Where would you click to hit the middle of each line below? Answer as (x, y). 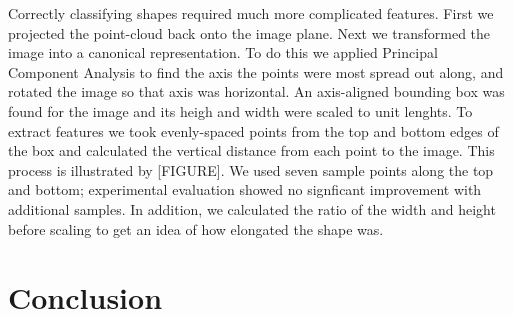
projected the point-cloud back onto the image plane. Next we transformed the (249, 32)
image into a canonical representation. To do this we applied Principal (223, 52)
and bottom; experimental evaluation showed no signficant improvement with (245, 189)
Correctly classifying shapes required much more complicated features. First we (251, 13)
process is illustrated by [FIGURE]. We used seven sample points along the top (251, 169)
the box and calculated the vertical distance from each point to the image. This (251, 150)
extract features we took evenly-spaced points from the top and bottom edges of (253, 130)
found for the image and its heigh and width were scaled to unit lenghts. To (240, 110)
